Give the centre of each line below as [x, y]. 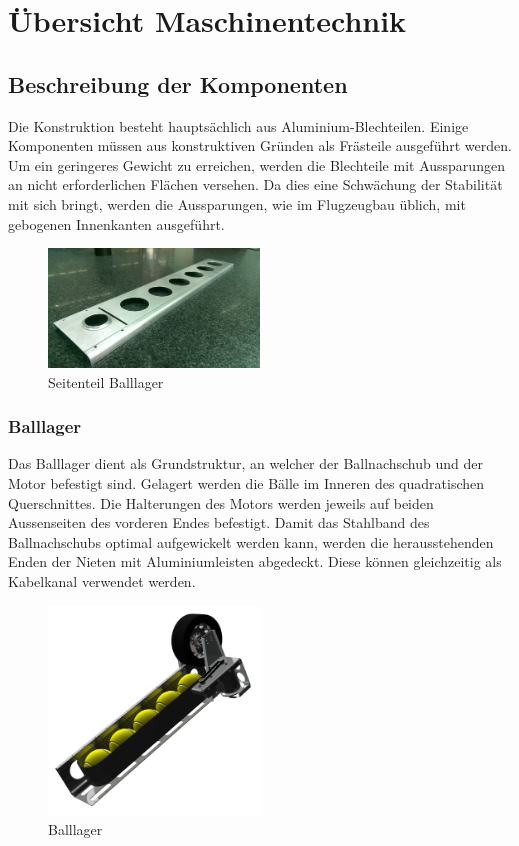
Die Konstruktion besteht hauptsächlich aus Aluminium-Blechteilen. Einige [238, 125]
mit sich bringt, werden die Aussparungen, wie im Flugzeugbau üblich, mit [237, 203]
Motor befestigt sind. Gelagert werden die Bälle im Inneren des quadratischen [246, 483]
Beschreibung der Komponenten [178, 83]
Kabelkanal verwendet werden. [102, 580]
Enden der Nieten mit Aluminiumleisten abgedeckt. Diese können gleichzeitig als [255, 561]
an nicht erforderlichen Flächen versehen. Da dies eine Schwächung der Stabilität [255, 184]
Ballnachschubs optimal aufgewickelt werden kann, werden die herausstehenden [251, 541]
